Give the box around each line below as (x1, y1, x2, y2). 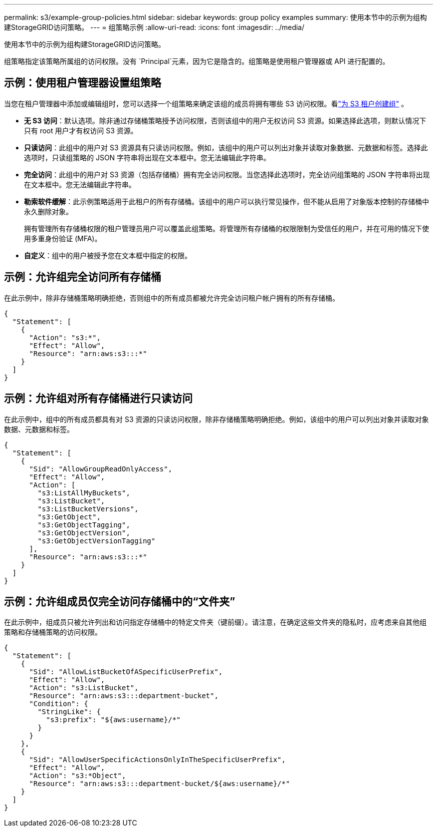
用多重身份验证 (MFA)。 (24, 234, 102, 243)
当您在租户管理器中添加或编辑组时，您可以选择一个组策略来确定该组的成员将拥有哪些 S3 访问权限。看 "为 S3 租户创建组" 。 (4, 99, 409, 108)
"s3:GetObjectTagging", (37, 520, 130, 529)
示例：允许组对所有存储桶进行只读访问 (4, 392, 193, 405)
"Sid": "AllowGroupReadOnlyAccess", (29, 464, 173, 473)
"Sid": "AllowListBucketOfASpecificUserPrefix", (29, 668, 223, 676)
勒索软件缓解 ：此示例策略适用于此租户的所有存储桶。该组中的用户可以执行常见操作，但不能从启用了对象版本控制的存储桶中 (24, 197, 429, 206)
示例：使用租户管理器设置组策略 (4, 76, 161, 89)
